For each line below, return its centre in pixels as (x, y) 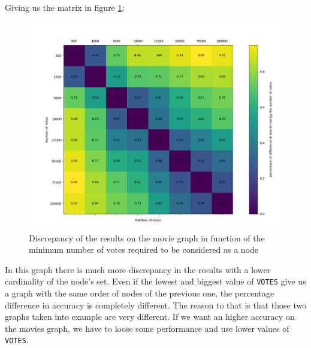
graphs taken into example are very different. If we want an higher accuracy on (150, 317)
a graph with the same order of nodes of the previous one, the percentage (140, 293)
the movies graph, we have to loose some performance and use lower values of (147, 328)
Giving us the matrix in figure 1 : (65, 7)
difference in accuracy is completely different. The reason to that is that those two (156, 305)
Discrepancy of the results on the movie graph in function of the (147, 237)
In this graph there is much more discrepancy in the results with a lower (138, 269)
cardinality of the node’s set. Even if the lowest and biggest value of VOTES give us (155, 281)
